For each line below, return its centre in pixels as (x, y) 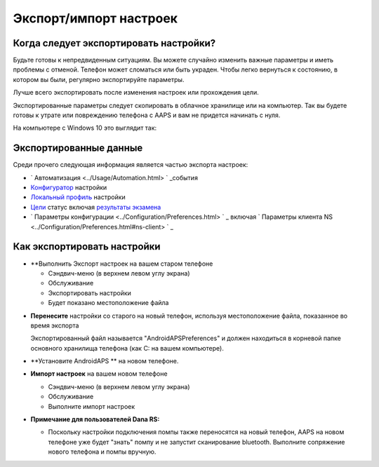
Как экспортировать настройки (87, 246)
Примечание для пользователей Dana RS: (95, 419)
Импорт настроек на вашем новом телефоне (99, 374)
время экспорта (55, 325)
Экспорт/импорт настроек (95, 18)
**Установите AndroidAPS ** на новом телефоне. (105, 361)
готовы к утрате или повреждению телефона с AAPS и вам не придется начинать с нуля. (147, 115)
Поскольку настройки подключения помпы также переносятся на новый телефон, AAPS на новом (196, 432)
